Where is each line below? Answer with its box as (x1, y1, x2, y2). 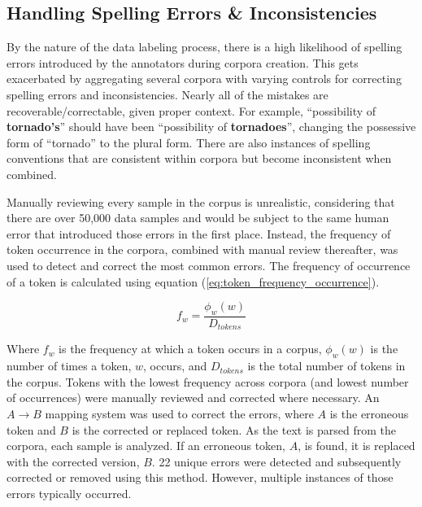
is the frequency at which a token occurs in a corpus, (59, 340, 322, 357)
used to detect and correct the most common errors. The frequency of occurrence (7, 256, 411, 273)
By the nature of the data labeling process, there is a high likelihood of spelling (7, 38, 402, 55)
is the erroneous (329, 404, 409, 422)
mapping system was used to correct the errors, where (45, 404, 314, 422)
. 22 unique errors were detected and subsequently (151, 452, 402, 470)
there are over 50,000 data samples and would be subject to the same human (7, 209, 389, 226)
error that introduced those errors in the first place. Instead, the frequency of (7, 225, 391, 242)
